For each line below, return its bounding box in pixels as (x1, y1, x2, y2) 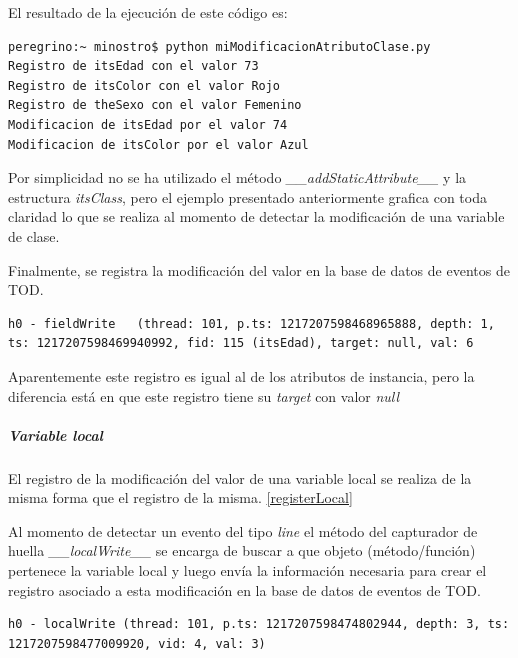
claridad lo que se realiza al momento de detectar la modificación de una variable (8, 206, 505, 227)
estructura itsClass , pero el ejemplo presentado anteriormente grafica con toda (8, 186, 487, 207)
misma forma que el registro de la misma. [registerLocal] (8, 487, 353, 508)
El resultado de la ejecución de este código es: (8, 2, 288, 22)
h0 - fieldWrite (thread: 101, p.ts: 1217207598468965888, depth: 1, (8, 316, 495, 331)
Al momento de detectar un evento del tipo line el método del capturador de (8, 520, 478, 541)
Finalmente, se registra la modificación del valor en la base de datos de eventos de (8, 259, 510, 280)
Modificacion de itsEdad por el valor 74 (8, 117, 288, 132)
